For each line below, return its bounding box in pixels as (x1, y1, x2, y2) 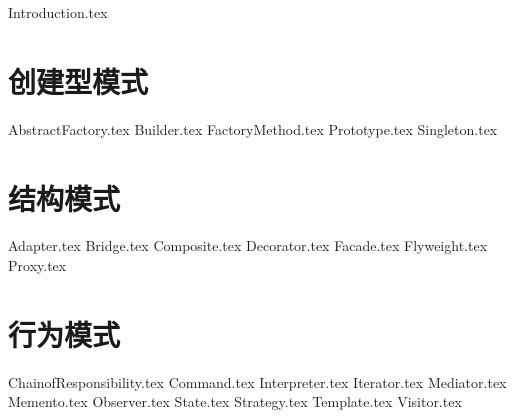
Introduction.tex (8, 2, 108, 22)
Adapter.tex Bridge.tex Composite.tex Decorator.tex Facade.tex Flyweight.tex (8, 235, 488, 256)
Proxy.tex (8, 255, 67, 276)
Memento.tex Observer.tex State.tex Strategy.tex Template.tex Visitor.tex (8, 391, 462, 412)
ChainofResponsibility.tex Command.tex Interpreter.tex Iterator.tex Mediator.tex (8, 371, 507, 392)
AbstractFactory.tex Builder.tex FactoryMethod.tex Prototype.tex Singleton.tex (8, 118, 498, 139)
